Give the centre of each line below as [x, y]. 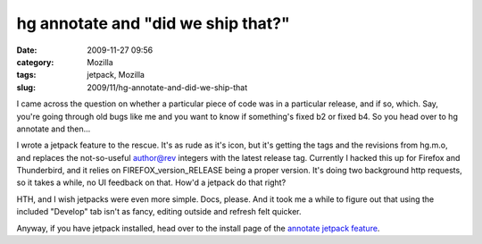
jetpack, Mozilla [116, 75]
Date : [27, 50]
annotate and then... [54, 129]
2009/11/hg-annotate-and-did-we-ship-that [167, 87]
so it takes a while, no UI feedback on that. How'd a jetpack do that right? [151, 182]
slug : [26, 87]
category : [35, 62]
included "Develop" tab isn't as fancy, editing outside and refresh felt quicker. [159, 212]
